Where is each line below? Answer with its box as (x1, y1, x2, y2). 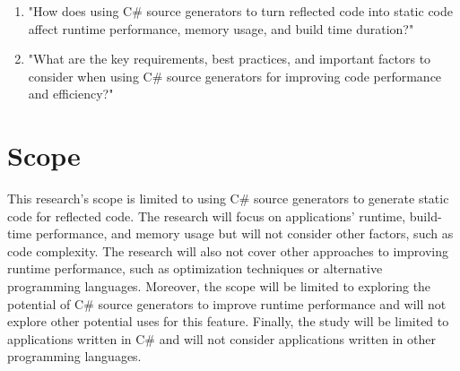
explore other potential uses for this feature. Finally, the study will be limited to (7, 312, 449, 331)
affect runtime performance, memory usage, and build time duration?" (28, 19, 414, 38)
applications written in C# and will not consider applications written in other (7, 329, 436, 348)
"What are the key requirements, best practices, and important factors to (28, 49, 431, 68)
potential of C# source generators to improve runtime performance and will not (7, 294, 447, 313)
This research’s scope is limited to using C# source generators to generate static (7, 189, 449, 208)
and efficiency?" (28, 84, 114, 103)
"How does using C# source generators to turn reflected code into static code (28, 2, 453, 20)
